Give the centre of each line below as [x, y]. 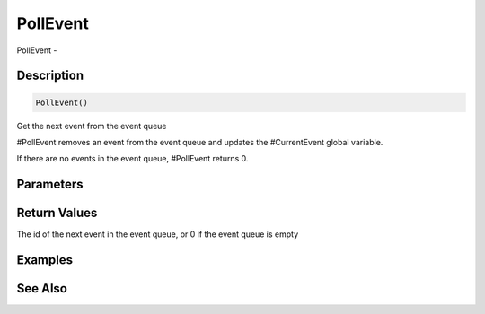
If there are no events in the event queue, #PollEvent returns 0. [132, 159]
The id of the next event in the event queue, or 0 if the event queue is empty [158, 234]
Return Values [57, 213]
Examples [45, 260]
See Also [42, 288]
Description [50, 76]
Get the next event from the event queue [92, 126]
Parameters [50, 184]
